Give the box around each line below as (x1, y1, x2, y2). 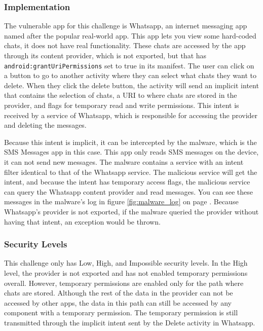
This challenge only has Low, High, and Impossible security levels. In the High (4, 258, 248, 268)
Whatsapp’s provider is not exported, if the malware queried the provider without (4, 206, 259, 216)
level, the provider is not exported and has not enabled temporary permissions (4, 267, 248, 278)
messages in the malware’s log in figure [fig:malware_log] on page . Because (4, 196, 239, 207)
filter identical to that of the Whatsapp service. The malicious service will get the (4, 166, 257, 177)
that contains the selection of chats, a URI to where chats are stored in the (4, 90, 237, 100)
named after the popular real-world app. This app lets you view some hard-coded (4, 30, 256, 41)
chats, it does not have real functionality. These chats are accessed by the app (4, 40, 246, 51)
